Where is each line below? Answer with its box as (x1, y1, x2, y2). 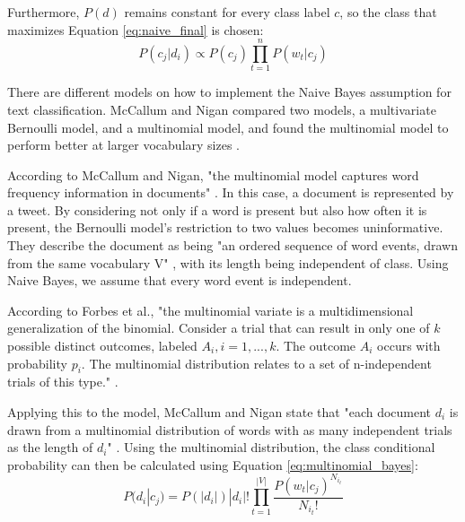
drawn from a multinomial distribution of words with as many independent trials (7, 420, 452, 439)
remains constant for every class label (124, 3, 330, 21)
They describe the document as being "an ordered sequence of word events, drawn (7, 236, 458, 255)
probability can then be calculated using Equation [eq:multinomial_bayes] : (7, 455, 418, 474)
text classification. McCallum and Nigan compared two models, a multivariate (7, 100, 436, 118)
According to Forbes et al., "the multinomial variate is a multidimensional (7, 300, 414, 319)
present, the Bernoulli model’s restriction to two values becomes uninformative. (7, 218, 443, 237)
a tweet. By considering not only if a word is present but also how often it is (7, 200, 427, 219)
